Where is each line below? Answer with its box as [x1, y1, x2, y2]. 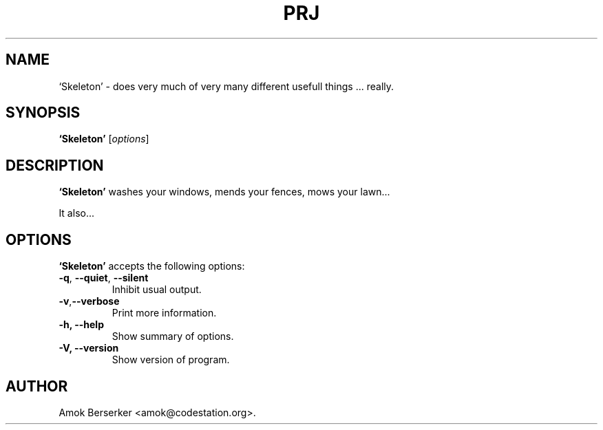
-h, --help [59, 319, 104, 331]
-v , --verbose [59, 295, 120, 308]
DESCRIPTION [6, 156, 104, 174]
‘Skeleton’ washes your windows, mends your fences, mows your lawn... [59, 186, 390, 198]
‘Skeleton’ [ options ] [59, 133, 149, 145]
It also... [59, 207, 95, 219]
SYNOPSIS [6, 104, 81, 122]
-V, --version [59, 342, 119, 354]
